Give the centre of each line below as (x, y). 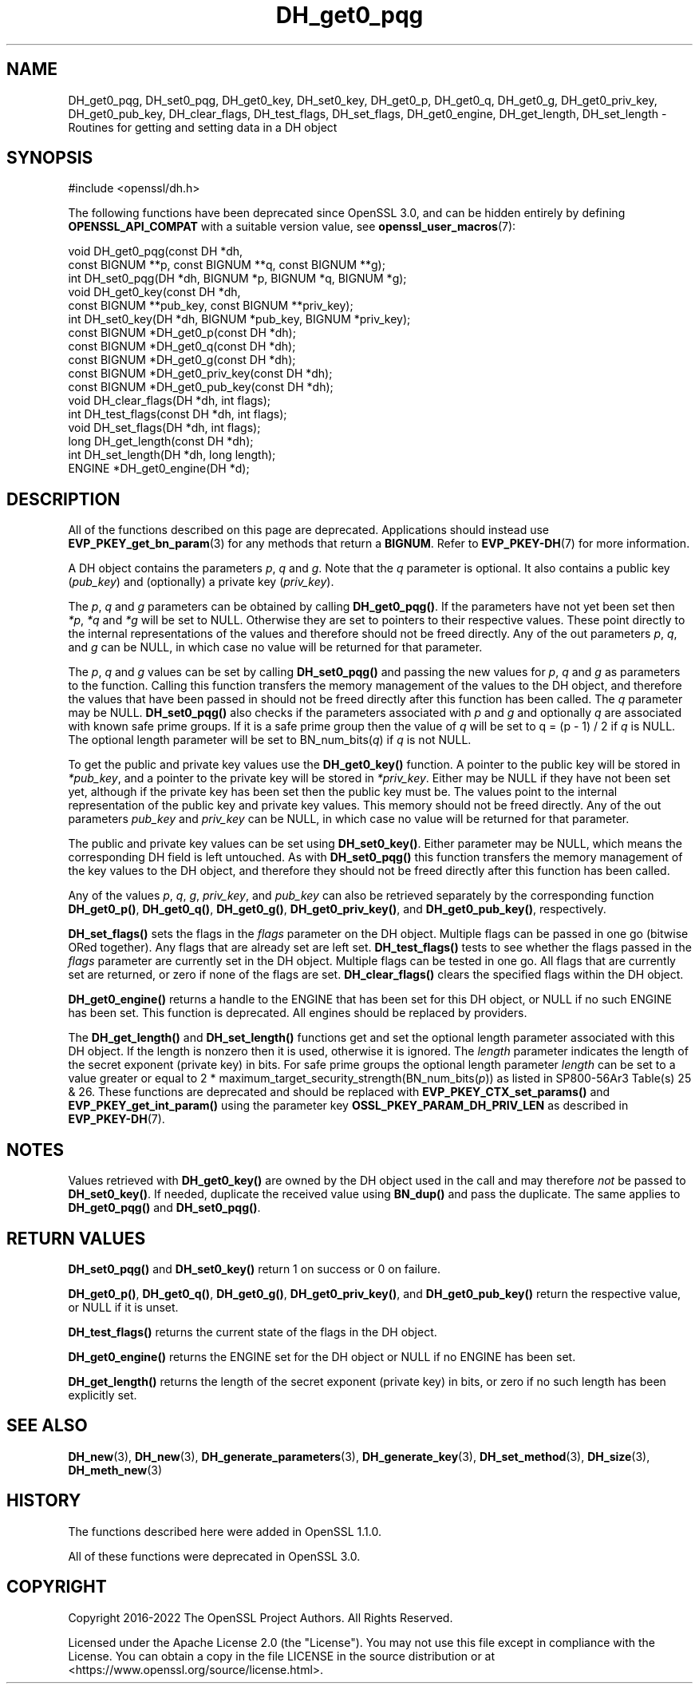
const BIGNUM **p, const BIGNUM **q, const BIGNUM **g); (227, 265)
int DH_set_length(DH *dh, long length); (172, 455)
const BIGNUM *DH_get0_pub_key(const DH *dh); (201, 387)
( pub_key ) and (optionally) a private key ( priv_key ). (201, 582)
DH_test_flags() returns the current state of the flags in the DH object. (253, 1332)
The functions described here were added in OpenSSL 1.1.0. (225, 1531)
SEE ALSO (47, 1426)
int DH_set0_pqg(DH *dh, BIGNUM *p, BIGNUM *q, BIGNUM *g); (237, 279)
